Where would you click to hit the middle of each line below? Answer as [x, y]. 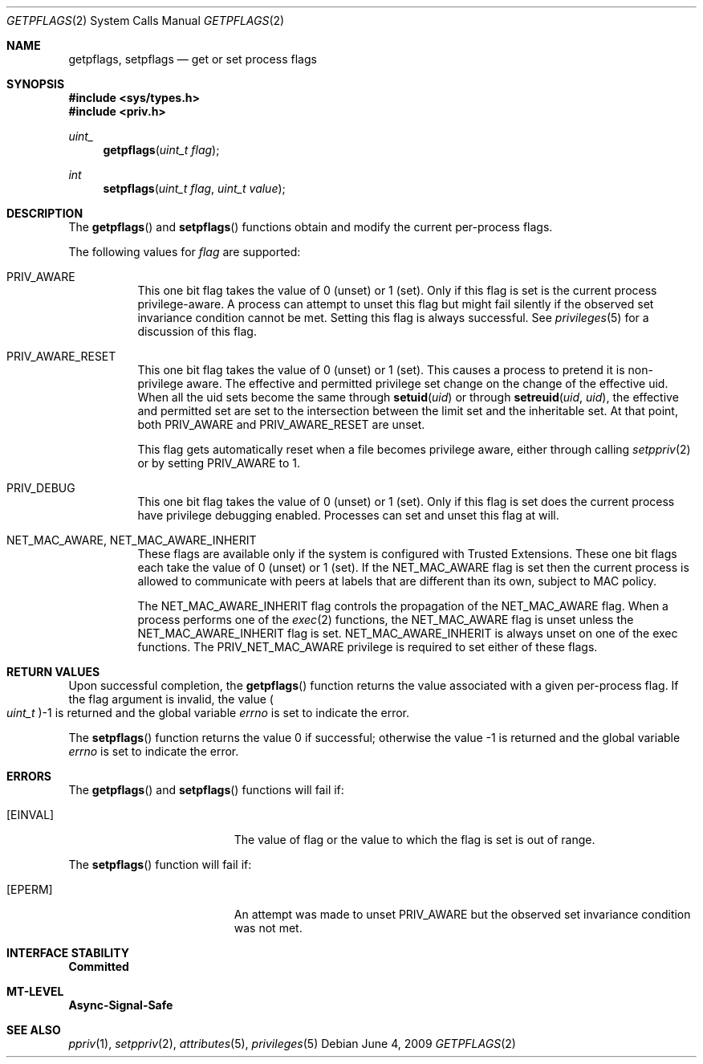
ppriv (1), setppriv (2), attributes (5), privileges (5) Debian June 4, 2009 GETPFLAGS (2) [292, 1044]
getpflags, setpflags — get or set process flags [193, 59]
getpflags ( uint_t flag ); [161, 150]
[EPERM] [30, 889]
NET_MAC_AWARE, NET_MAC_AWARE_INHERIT [132, 540]
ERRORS [29, 776]
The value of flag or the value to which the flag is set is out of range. [414, 840]
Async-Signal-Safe [121, 1005]
